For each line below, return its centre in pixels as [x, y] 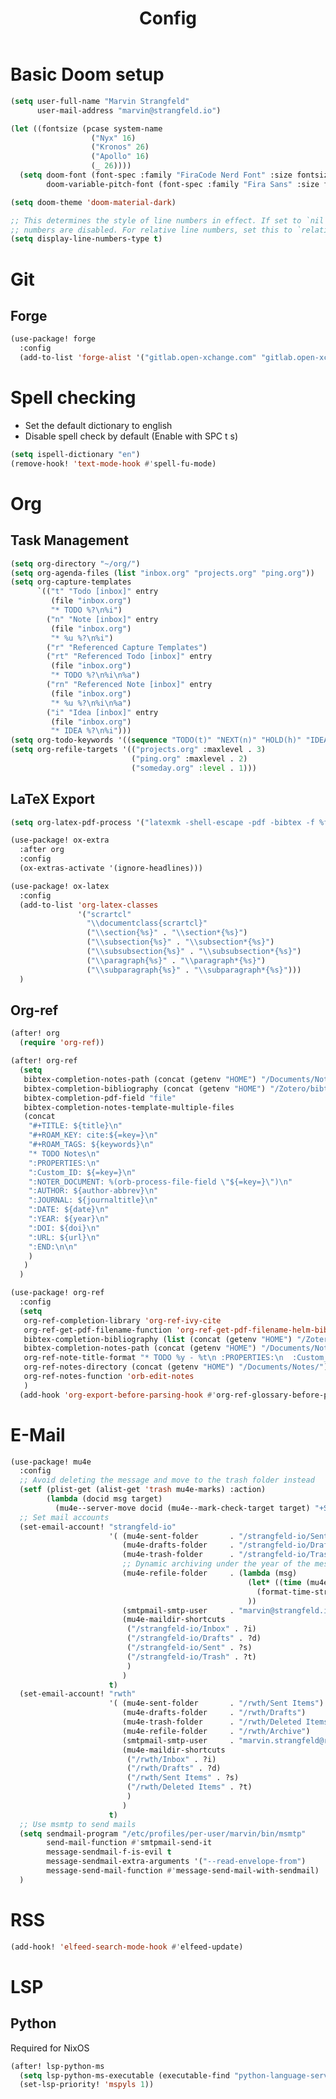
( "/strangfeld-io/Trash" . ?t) [191, 1657]
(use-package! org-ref [57, 1293]
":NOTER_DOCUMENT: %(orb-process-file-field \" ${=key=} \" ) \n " [160, 1182]
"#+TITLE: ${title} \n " [75, 1126]
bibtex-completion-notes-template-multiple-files [129, 1107]
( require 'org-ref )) [62, 1043]
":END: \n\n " [53, 1247]
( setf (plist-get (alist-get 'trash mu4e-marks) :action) [143, 1490]
